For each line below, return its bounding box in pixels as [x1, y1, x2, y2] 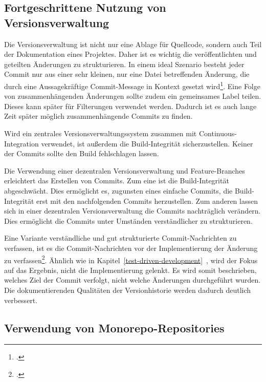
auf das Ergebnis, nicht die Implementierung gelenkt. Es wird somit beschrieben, [4, 264, 257, 275]
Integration [4, 138, 39, 148]
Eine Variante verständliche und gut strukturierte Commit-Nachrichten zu [4, 232, 237, 243]
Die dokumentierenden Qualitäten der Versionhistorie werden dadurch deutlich [4, 284, 251, 295]
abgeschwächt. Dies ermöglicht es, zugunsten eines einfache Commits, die [4, 185, 233, 196]
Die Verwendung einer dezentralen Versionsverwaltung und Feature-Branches [4, 165, 245, 176]
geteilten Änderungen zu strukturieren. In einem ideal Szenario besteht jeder [4, 58, 245, 69]
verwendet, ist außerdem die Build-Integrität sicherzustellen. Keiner [41, 138, 253, 148]
